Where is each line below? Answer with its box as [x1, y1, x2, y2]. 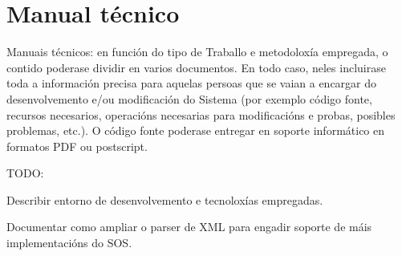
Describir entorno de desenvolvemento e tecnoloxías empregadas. [6, 191, 323, 208]
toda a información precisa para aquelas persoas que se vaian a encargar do [6, 75, 377, 91]
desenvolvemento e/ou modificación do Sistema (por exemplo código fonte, [6, 90, 372, 107]
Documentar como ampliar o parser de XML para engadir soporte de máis [6, 218, 372, 235]
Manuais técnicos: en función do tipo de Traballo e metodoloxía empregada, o [6, 43, 388, 60]
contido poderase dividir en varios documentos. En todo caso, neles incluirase [6, 59, 386, 75]
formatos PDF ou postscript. [6, 137, 148, 154]
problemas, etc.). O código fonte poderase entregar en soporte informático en [6, 122, 385, 139]
